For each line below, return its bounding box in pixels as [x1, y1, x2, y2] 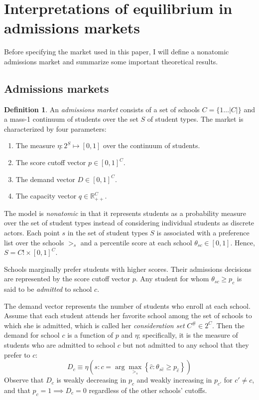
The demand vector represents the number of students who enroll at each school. [4, 300, 251, 311]
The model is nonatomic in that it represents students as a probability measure [4, 207, 246, 218]
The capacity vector [15, 191, 77, 201]
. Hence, [230, 237, 255, 247]
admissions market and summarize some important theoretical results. [4, 56, 218, 66]
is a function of [67, 330, 113, 340]
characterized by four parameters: [4, 123, 107, 134]
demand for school [4, 330, 60, 340]
